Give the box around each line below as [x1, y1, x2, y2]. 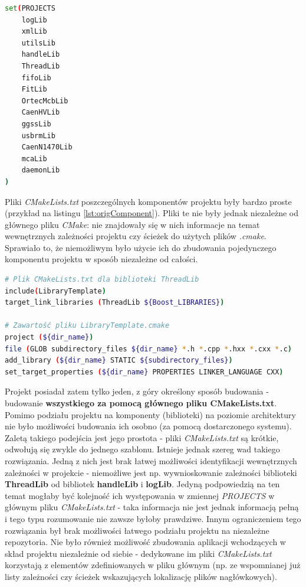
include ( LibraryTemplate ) [5, 286, 106, 295]
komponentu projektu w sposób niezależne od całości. [5, 253, 198, 265]
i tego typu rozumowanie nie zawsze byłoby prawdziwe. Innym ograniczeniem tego [5, 512, 301, 524]
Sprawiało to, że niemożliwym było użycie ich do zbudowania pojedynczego [5, 241, 277, 253]
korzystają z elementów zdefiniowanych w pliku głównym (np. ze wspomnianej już [5, 559, 301, 571]
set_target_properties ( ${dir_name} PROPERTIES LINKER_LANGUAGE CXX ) [5, 367, 284, 376]
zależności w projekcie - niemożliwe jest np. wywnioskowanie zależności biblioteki [5, 466, 297, 478]
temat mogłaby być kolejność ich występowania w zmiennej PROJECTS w [5, 489, 275, 501]
